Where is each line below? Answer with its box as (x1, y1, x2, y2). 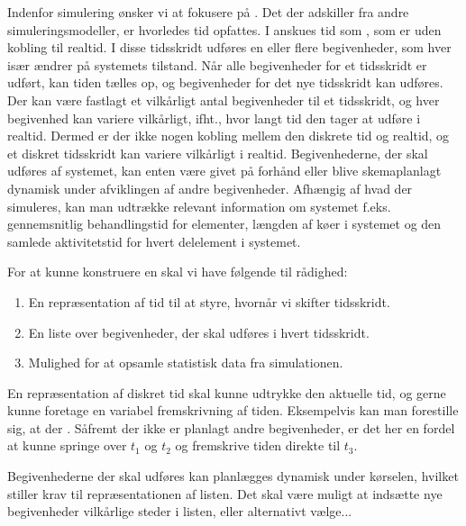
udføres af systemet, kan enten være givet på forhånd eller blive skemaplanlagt (7, 161, 442, 180)
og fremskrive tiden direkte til (175, 436, 341, 455)
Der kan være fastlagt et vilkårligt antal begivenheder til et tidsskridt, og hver (7, 90, 440, 109)
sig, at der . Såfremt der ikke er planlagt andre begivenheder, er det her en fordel (7, 418, 455, 437)
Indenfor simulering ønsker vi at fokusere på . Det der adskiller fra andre (7, 3, 409, 21)
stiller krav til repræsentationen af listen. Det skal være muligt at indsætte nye (7, 484, 443, 503)
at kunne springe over (7, 436, 127, 455)
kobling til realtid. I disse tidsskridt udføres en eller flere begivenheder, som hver (7, 38, 452, 57)
